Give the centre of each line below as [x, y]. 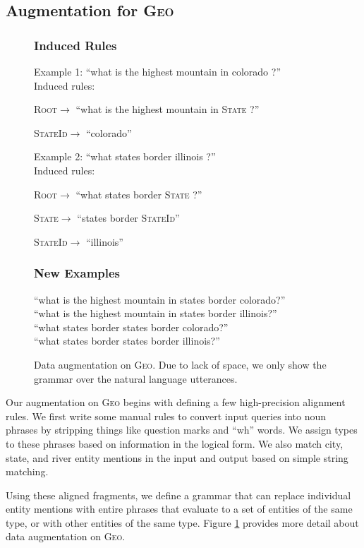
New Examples [77, 273]
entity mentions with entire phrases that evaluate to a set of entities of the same [179, 509]
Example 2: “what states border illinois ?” [125, 156]
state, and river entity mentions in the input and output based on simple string [177, 457]
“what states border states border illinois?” [127, 341]
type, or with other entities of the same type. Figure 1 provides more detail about [182, 522]
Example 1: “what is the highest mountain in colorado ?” [157, 71]
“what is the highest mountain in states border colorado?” [160, 299]
